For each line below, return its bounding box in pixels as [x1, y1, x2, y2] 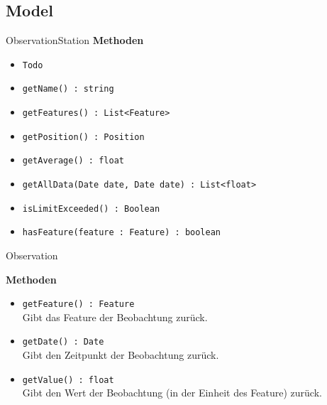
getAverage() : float [22, 156, 124, 166]
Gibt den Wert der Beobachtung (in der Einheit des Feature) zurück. [22, 385, 322, 400]
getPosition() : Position [22, 131, 145, 142]
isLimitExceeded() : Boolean [22, 203, 160, 214]
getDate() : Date [22, 337, 104, 347]
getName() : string [22, 84, 114, 94]
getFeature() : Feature [22, 299, 135, 310]
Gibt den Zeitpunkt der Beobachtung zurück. [22, 347, 219, 362]
